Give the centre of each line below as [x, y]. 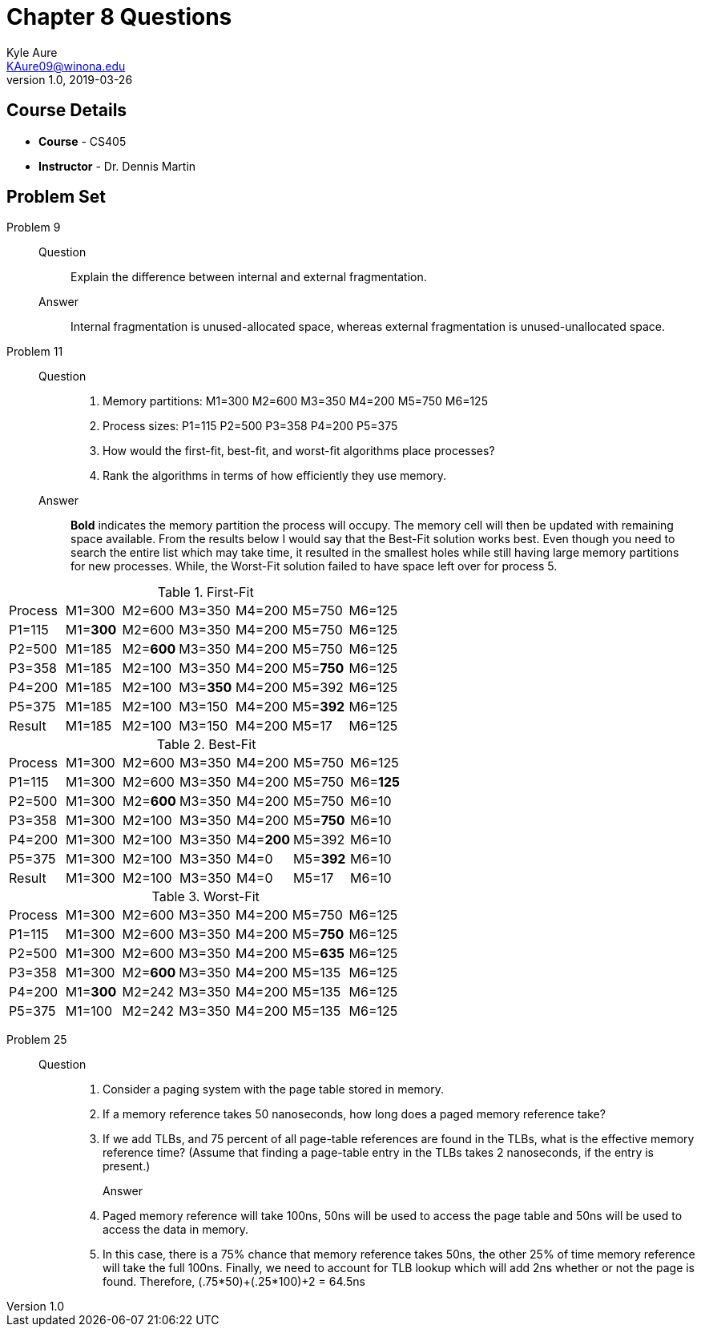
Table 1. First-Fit [205, 592]
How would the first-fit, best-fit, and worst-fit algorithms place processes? [299, 451]
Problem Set [56, 197]
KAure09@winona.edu [66, 66]
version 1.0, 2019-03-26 [70, 79]
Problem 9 [34, 228]
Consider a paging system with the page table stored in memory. [274, 1089]
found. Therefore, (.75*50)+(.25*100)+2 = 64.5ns [234, 1282]
